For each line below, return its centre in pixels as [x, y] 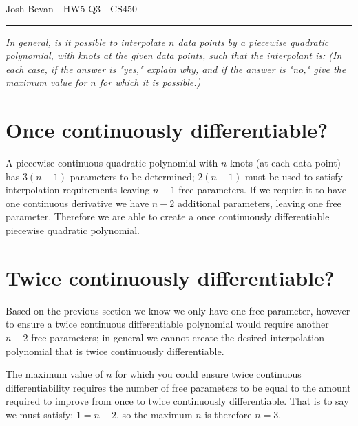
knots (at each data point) [285, 163]
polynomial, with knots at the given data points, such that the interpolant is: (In [174, 55]
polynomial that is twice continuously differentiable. [115, 351]
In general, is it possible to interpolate [85, 42]
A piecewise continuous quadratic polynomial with [112, 163]
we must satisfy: [40, 414]
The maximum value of [54, 374]
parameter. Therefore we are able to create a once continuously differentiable [168, 216]
